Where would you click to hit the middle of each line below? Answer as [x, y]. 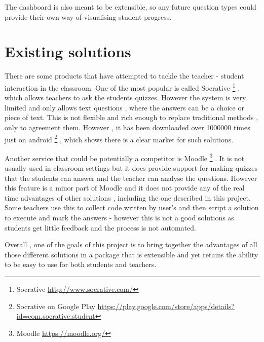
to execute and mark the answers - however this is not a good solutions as [119, 217]
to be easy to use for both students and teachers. [81, 264]
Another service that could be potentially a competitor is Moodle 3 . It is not [125, 157]
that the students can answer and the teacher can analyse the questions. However [131, 178]
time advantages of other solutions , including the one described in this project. [128, 197]
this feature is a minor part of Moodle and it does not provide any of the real [125, 188]
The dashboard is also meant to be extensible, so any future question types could [130, 7]
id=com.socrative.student [56, 316]
